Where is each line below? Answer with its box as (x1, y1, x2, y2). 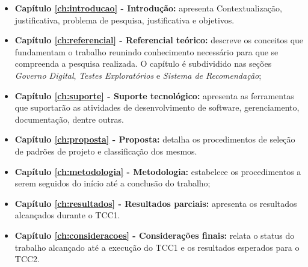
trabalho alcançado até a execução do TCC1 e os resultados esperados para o (14, 241, 300, 253)
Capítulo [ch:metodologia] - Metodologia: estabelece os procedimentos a (14, 165, 301, 177)
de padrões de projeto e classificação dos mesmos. (14, 144, 197, 157)
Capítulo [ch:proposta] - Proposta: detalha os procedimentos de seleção (14, 133, 295, 146)
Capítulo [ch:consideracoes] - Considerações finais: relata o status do (14, 229, 295, 241)
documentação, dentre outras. (14, 112, 124, 125)
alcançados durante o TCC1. (14, 209, 120, 221)
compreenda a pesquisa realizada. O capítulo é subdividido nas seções (14, 57, 272, 70)
